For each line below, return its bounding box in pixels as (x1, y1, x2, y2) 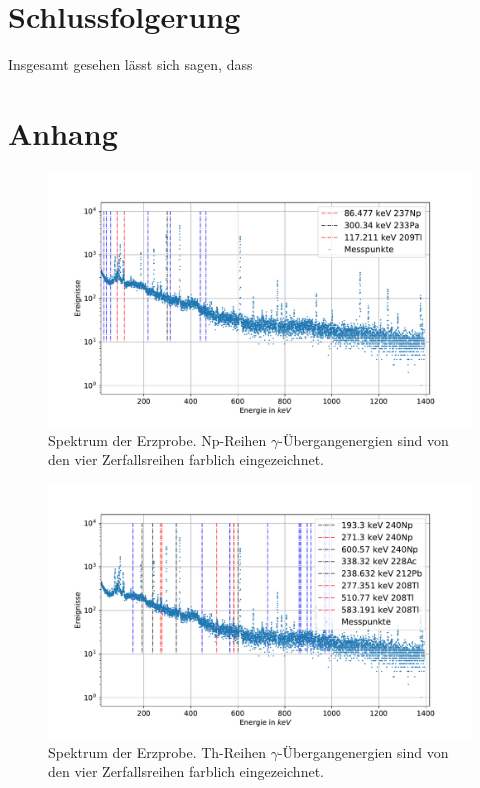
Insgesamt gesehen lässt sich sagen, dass (8, 54, 253, 75)
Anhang (8, 112, 118, 153)
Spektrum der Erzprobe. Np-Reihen (48, 429, 267, 450)
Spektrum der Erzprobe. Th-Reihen (48, 741, 266, 762)
